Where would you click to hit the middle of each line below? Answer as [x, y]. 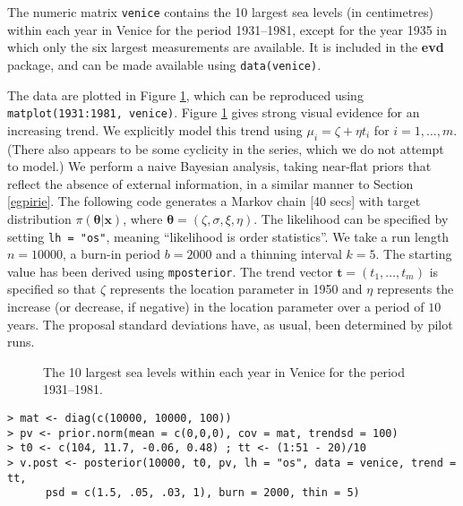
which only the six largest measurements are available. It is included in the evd [226, 47]
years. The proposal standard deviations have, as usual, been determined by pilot [230, 324]
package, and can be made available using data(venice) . [164, 64]
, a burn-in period [112, 254]
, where [143, 218]
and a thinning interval [279, 254]
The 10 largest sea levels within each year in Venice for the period [224, 371]
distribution [39, 218]
